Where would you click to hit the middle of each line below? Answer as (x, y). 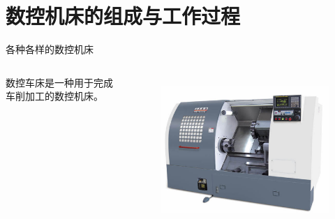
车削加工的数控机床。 (54, 96)
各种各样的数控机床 (50, 49)
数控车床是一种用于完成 (59, 82)
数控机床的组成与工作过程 (123, 16)
